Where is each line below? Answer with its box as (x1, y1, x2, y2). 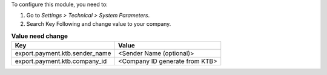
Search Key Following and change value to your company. (26, 20, 171, 27)
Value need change (11, 32, 68, 40)
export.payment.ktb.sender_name (15, 49, 111, 57)
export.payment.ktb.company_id (15, 57, 107, 65)
